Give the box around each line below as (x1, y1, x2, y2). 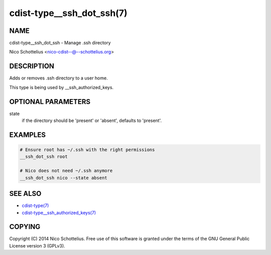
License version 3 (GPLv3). (9, 242, 65, 248)
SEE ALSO (9, 189, 42, 198)
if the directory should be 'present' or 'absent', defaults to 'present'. (22, 117, 162, 123)
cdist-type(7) (22, 202, 49, 208)
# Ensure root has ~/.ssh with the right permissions (20, 147, 155, 152)
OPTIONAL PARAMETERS (9, 97, 91, 106)
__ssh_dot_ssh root (20, 154, 68, 159)
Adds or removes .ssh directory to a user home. (9, 75, 108, 81)
